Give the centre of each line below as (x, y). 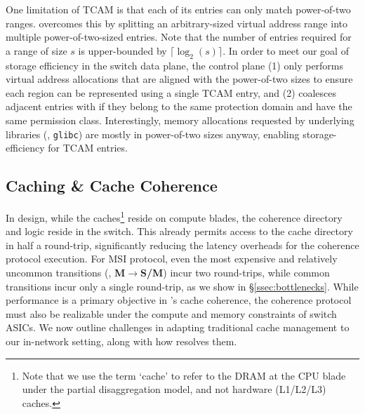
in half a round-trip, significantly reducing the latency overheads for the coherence (182, 245)
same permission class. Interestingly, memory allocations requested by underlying (180, 120)
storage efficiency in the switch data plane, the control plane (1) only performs (175, 65)
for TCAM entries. (88, 148)
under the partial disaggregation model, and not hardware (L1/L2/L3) (174, 389)
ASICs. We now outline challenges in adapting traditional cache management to (178, 327)
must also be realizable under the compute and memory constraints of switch (171, 313)
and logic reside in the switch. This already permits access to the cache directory (179, 231)
